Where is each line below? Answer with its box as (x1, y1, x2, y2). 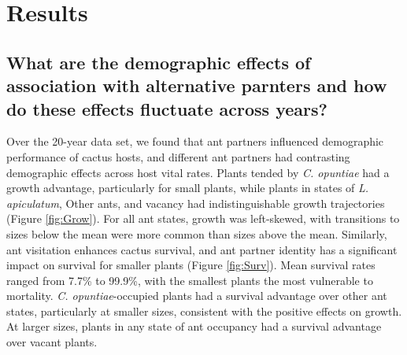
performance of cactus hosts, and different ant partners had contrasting (6, 148, 350, 165)
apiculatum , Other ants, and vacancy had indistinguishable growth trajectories (6, 194, 385, 211)
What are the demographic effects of (6, 50, 311, 74)
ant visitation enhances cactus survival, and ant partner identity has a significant (6, 241, 398, 257)
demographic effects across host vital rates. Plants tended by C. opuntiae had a (6, 164, 390, 180)
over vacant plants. (6, 334, 98, 350)
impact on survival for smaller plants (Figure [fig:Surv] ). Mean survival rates (6, 257, 376, 273)
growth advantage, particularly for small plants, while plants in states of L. (6, 179, 369, 196)
